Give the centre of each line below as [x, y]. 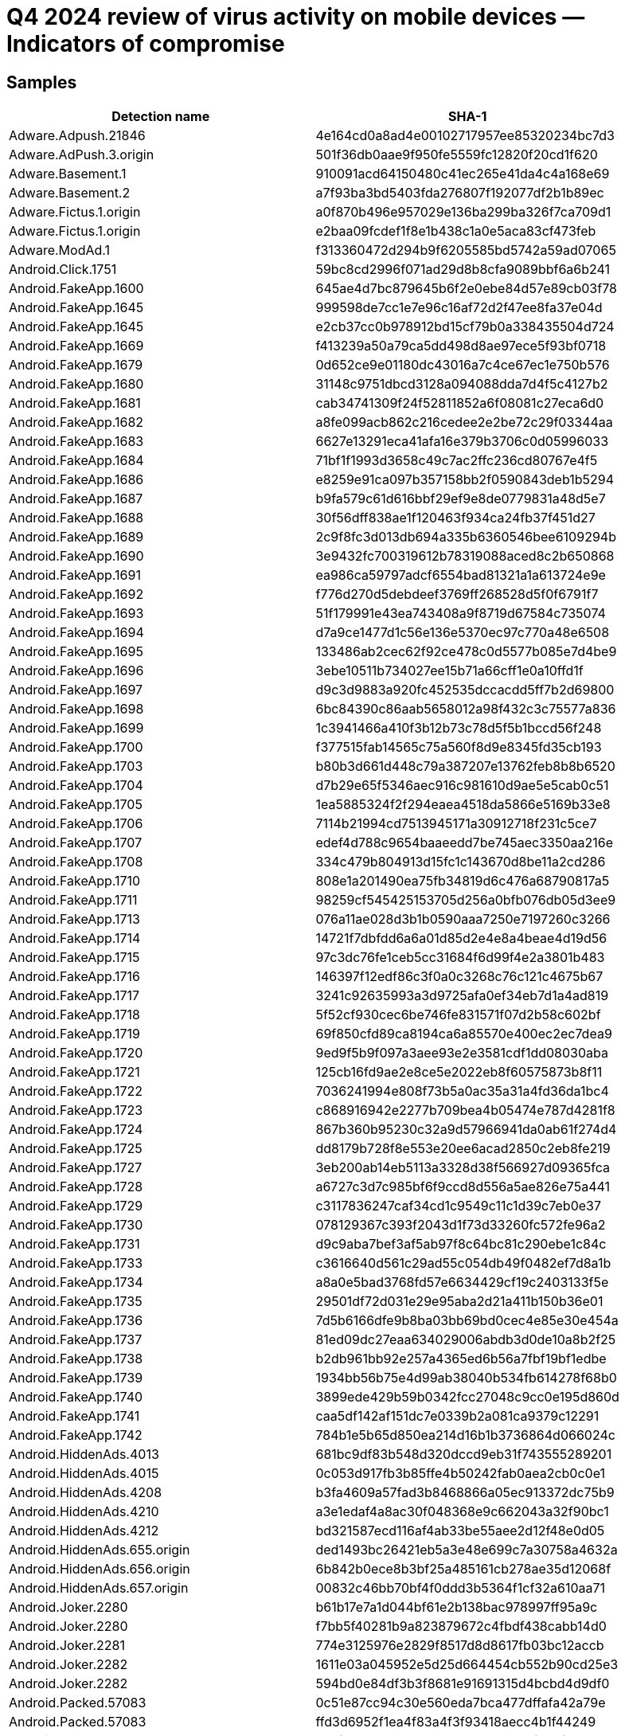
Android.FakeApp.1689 [76, 537]
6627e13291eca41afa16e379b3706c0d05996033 [462, 442]
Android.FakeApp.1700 [76, 747]
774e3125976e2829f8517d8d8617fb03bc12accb [460, 1646]
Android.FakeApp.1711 [73, 900]
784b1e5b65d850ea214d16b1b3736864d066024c [465, 1435]
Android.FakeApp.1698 [76, 709]
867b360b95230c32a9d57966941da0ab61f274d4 [466, 1130]
